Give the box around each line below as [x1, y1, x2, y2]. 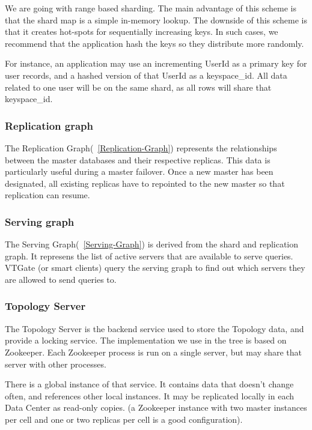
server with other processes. [5, 357, 106, 370]
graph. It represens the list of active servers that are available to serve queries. [5, 249, 293, 262]
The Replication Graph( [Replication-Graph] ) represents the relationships [5, 141, 277, 154]
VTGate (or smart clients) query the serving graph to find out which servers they [5, 261, 305, 274]
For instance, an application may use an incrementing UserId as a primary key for [5, 57, 307, 70]
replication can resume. [5, 189, 90, 201]
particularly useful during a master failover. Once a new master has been [5, 165, 274, 178]
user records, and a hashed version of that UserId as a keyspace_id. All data [5, 68, 287, 81]
